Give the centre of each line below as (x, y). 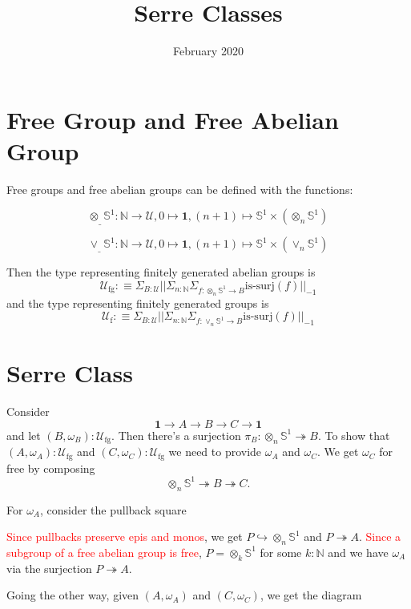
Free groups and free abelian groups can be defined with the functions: (180, 189)
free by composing (51, 468)
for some (281, 552)
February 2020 (208, 51)
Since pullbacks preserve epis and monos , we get (125, 536)
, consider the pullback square (113, 509)
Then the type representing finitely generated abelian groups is (161, 272)
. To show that (354, 435)
